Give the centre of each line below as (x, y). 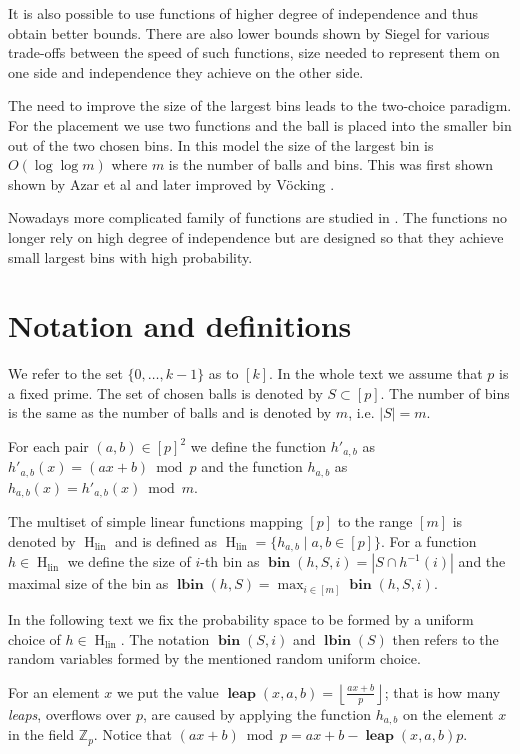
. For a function (429, 540)
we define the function (258, 446)
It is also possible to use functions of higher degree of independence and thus (243, 13)
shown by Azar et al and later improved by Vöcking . (171, 183)
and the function (252, 466)
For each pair (48, 446)
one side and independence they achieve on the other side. (186, 71)
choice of (34, 638)
